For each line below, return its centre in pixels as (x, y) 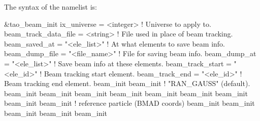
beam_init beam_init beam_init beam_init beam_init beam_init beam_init (126, 93)
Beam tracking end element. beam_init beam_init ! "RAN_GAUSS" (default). (127, 83)
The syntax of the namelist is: (51, 7)
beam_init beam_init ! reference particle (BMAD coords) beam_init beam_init (129, 103)
